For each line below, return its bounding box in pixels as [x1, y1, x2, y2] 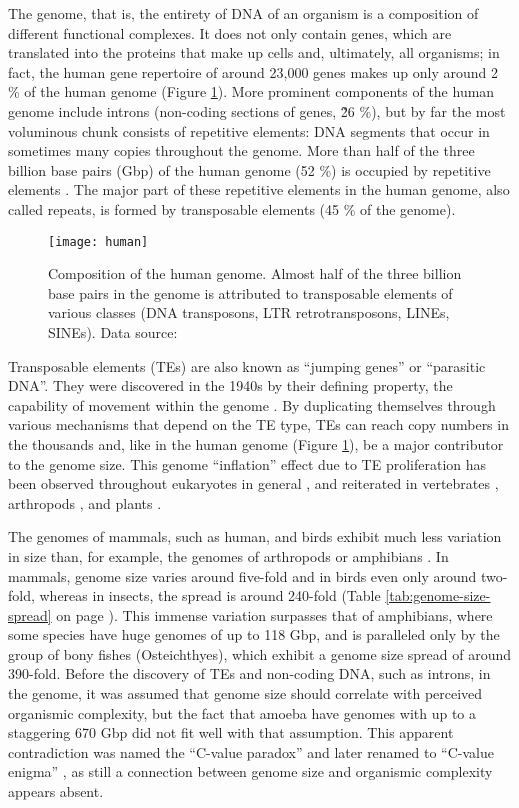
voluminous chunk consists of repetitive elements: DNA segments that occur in [8, 120, 490, 141]
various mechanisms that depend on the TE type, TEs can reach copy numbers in [8, 414, 509, 435]
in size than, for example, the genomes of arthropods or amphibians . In [8, 545, 449, 566]
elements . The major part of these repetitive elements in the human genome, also [8, 179, 510, 200]
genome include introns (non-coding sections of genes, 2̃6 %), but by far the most [8, 100, 506, 121]
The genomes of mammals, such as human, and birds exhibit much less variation [8, 526, 502, 547]
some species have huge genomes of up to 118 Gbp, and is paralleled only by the [8, 624, 500, 645]
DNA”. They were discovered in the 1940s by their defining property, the [8, 375, 453, 396]
